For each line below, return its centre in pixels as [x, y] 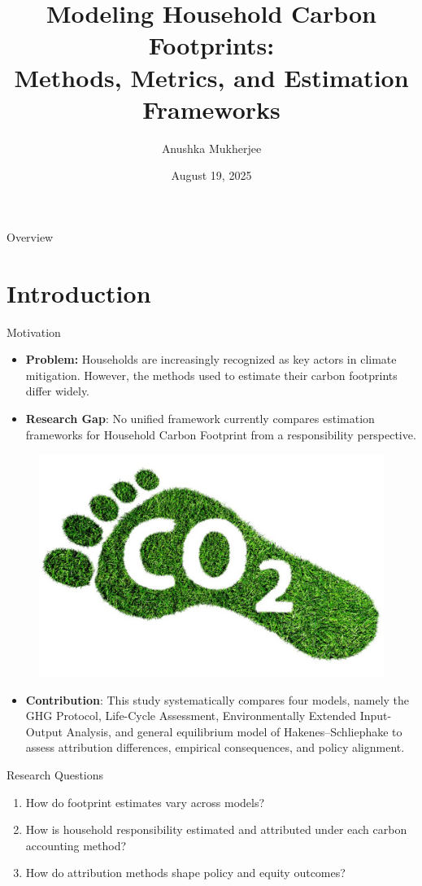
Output [44, 731]
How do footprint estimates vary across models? [145, 802]
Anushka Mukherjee [211, 148]
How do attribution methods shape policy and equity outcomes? [185, 873]
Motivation [34, 332]
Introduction [79, 292]
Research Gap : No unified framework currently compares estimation [200, 418]
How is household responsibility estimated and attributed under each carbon [216, 829]
